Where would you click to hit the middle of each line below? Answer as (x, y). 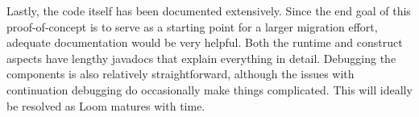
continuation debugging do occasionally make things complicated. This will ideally (209, 89)
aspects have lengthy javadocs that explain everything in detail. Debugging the (201, 58)
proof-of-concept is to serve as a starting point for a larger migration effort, (192, 26)
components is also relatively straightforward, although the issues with (180, 74)
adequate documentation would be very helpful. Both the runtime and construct (205, 42)
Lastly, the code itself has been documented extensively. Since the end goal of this (209, 10)
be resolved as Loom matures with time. (106, 105)
